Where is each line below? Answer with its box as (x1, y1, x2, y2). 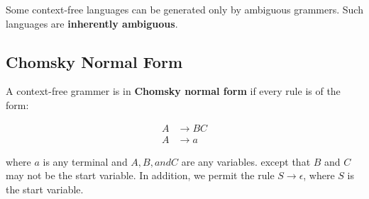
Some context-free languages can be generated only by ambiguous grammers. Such (6, 2, 363, 16)
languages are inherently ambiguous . (6, 16, 178, 30)
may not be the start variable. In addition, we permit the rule (6, 168, 275, 183)
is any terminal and (43, 154, 128, 169)
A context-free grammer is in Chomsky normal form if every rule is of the (6, 84, 341, 98)
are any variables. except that (181, 154, 311, 169)
